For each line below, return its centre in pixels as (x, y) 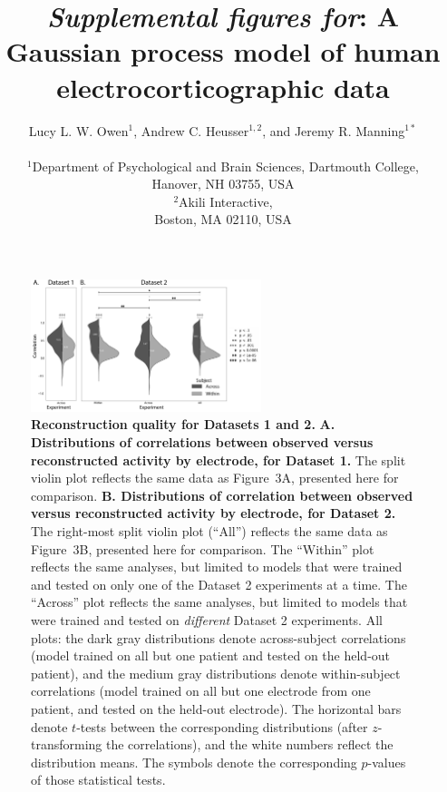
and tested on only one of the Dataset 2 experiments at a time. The (219, 584)
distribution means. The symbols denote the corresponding (194, 762)
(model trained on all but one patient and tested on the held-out (211, 655)
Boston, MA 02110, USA (223, 219)
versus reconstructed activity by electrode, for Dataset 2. (214, 513)
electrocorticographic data (223, 87)
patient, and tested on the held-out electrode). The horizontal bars (216, 708)
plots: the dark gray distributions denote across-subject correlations (219, 637)
